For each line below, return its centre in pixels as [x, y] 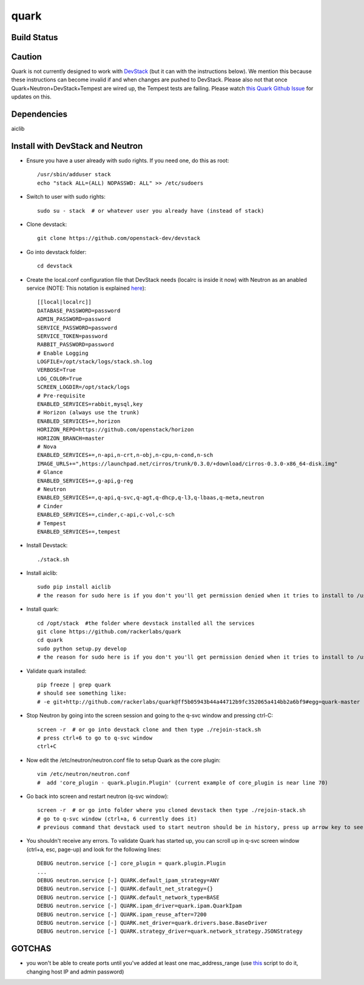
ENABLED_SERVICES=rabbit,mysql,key [90, 404]
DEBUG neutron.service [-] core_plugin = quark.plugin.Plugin [132, 863]
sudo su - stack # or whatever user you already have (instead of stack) [151, 211]
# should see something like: [82, 693]
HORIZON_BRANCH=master [71, 438]
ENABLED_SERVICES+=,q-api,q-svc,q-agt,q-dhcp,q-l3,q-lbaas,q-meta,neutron [151, 498]
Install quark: [42, 609]
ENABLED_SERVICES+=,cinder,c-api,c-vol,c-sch [106, 515]
